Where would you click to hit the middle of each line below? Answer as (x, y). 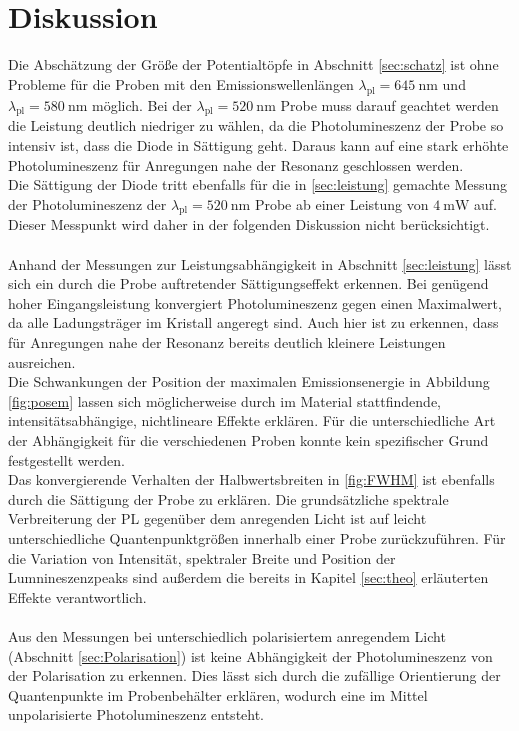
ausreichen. (42, 361)
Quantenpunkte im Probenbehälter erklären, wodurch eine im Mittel (218, 694)
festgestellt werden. (66, 459)
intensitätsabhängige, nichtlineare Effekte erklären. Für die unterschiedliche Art (252, 420)
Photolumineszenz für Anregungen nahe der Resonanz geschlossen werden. (236, 164)
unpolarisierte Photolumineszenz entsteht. (136, 714)
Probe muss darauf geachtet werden (389, 104)
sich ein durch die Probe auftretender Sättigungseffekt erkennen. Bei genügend (248, 283)
